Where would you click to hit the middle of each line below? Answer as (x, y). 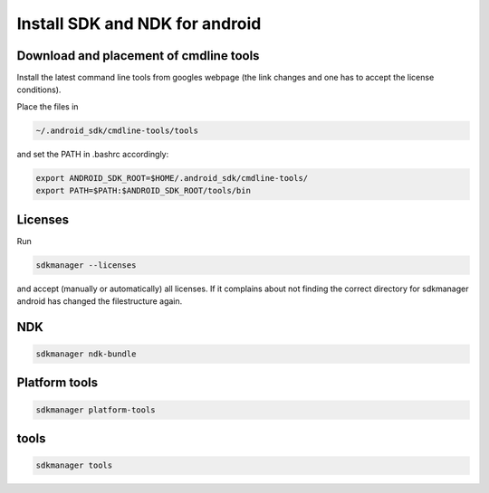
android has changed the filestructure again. (100, 301)
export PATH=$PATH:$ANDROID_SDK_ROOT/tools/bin (143, 191)
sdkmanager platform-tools (96, 410)
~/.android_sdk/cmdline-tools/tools (117, 130)
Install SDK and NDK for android (139, 24)
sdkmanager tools (74, 465)
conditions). (39, 90)
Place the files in (48, 106)
